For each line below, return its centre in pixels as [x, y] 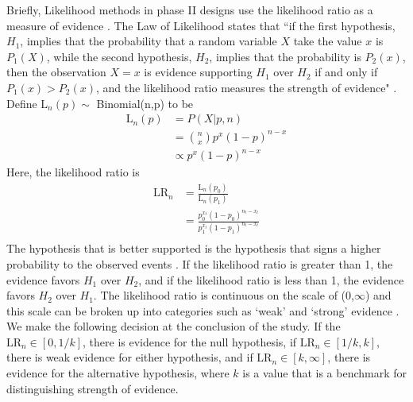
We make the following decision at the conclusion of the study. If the [174, 326]
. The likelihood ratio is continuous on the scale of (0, [224, 295]
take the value [328, 41]
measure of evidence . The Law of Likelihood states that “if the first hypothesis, [201, 25]
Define [22, 103]
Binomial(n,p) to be [145, 103]
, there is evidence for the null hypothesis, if [190, 341]
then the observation [56, 72]
